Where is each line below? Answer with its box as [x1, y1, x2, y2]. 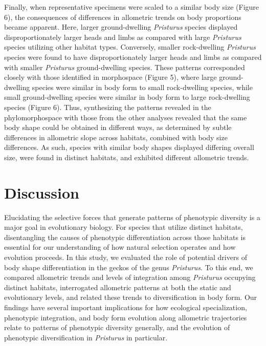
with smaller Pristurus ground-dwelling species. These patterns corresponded [4, 61, 245, 72]
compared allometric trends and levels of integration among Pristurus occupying [4, 272, 256, 283]
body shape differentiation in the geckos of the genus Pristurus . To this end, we [4, 262, 253, 272]
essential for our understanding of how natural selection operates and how [4, 242, 236, 252]
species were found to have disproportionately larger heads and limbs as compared [4, 51, 262, 62]
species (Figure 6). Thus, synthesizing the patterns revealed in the [4, 101, 211, 112]
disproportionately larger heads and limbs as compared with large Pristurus [4, 31, 241, 42]
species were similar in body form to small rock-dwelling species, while [32, 81, 253, 92]
